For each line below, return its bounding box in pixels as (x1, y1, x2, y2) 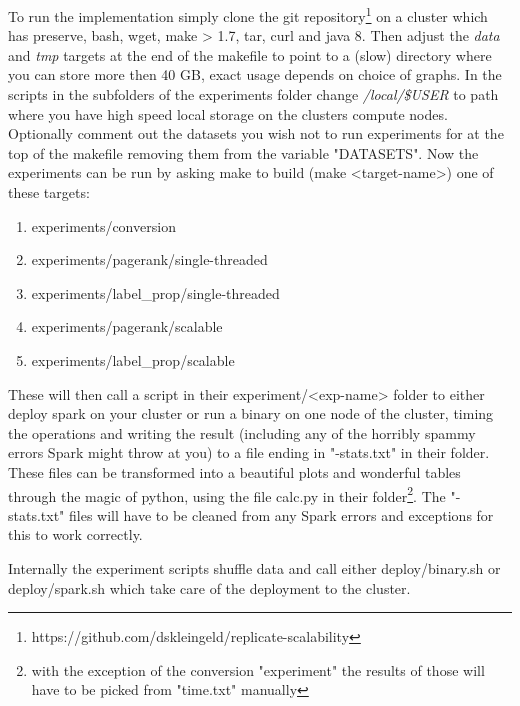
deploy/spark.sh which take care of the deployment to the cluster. (8, 577, 411, 598)
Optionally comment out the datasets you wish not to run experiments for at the (8, 123, 504, 144)
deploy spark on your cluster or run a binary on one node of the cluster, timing (8, 403, 494, 424)
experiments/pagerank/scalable (31, 316, 223, 337)
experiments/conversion (31, 215, 176, 236)
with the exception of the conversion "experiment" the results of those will (31, 659, 485, 680)
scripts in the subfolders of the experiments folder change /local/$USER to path (8, 84, 499, 105)
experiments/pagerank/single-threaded (31, 249, 268, 270)
